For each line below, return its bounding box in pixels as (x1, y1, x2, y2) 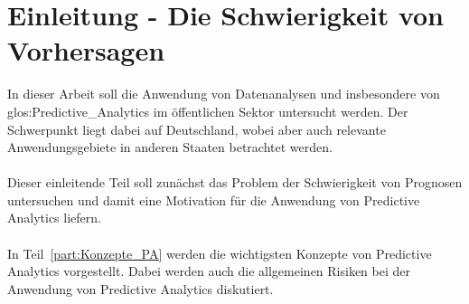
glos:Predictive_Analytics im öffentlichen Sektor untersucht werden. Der (7, 101, 408, 120)
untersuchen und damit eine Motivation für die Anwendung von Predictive (7, 190, 420, 209)
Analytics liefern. (7, 208, 101, 227)
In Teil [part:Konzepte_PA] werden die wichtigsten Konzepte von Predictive (7, 243, 432, 262)
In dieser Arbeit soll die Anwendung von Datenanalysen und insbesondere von (7, 84, 440, 103)
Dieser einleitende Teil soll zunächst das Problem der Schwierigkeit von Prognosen (7, 173, 463, 192)
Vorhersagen (7, 32, 165, 69)
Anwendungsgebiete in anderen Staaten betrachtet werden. (7, 138, 333, 157)
